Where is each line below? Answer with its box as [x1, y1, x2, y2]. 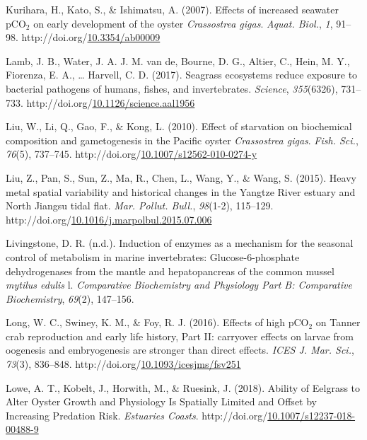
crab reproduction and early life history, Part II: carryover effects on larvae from [6, 328, 354, 343]
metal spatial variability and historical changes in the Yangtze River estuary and [6, 184, 356, 199]
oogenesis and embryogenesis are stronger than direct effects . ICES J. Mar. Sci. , [6, 342, 354, 357]
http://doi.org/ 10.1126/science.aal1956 [26, 95, 195, 110]
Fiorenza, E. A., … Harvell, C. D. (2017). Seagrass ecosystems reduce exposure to [6, 67, 358, 82]
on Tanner [315, 315, 361, 330]
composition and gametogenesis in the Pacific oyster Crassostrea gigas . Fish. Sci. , [6, 132, 359, 147]
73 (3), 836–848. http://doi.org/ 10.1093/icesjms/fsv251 [6, 357, 241, 371]
